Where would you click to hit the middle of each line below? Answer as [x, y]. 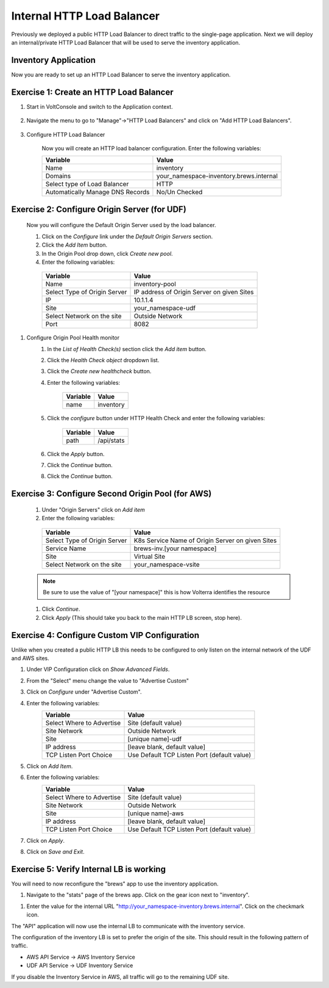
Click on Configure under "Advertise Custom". [84, 692]
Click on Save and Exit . [55, 852]
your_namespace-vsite [167, 564]
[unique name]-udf [155, 739]
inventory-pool [155, 284]
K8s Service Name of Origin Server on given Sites [205, 540]
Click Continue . [61, 609]
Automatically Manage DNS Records [97, 192]
